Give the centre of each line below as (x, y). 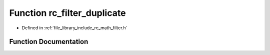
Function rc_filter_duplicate (67, 13)
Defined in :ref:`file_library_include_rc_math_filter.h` (74, 28)
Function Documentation (49, 42)
